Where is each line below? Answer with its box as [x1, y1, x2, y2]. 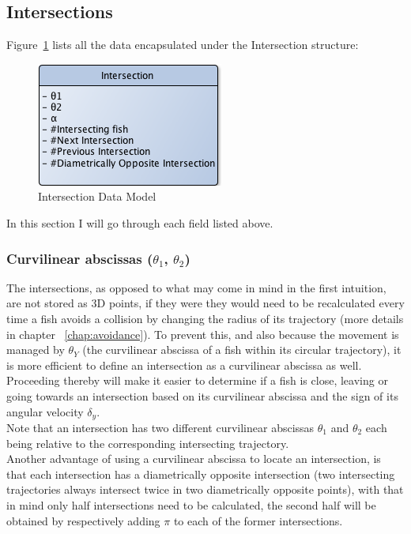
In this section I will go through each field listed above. [6, 214, 273, 231]
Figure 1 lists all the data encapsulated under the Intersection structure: [6, 36, 359, 53]
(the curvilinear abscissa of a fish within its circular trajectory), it [82, 341, 402, 358]
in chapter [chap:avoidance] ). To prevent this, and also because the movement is [6, 325, 399, 342]
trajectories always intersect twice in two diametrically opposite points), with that [6, 481, 404, 498]
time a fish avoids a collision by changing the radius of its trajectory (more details [6, 310, 404, 326]
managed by [6, 341, 65, 358]
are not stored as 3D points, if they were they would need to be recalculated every [6, 295, 405, 311]
